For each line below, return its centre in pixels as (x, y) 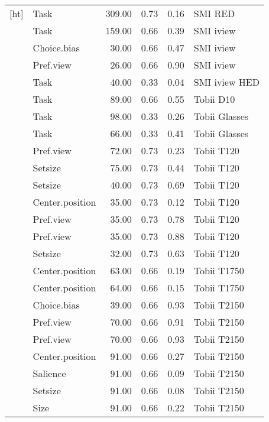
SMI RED (214, 13)
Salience (49, 373)
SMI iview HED (226, 82)
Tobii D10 (214, 99)
